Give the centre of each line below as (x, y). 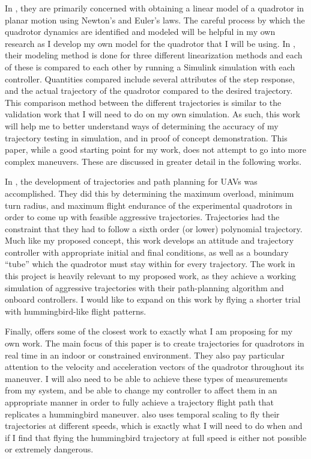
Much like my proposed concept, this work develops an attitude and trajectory (149, 240)
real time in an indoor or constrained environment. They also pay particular (145, 355)
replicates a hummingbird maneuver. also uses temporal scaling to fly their (142, 414)
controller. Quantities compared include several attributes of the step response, (150, 79)
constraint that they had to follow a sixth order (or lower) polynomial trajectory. (154, 228)
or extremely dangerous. (49, 449)
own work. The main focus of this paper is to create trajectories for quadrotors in (155, 343)
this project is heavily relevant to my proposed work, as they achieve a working (151, 276)
